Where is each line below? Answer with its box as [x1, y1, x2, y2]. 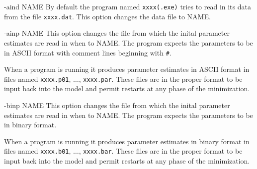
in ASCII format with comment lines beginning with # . [4, 47, 171, 57]
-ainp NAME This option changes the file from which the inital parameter [4, 28, 230, 38]
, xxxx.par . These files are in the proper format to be [79, 73, 243, 84]
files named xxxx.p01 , [4, 73, 71, 84]
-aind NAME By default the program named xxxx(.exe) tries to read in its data [4, 1, 251, 11]
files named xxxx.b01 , [4, 146, 71, 156]
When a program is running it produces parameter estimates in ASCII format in [4, 64, 250, 74]
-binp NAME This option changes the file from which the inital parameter [4, 100, 230, 110]
